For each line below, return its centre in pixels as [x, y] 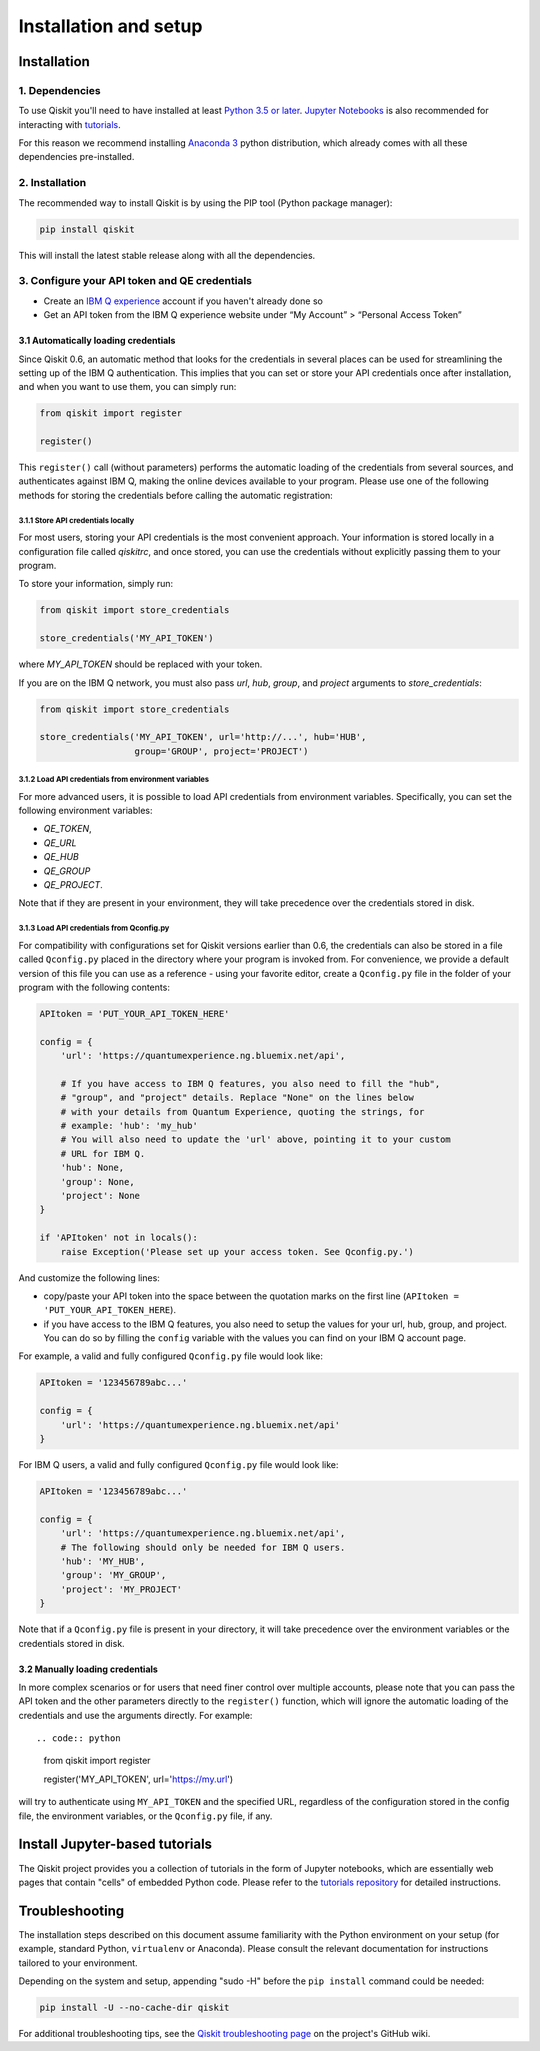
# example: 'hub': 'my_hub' [129, 1126]
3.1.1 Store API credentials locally [76, 520]
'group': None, [97, 1181]
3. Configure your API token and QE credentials [135, 281]
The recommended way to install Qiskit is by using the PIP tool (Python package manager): [205, 202]
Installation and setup [110, 26]
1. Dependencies [59, 90]
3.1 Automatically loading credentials [97, 341]
